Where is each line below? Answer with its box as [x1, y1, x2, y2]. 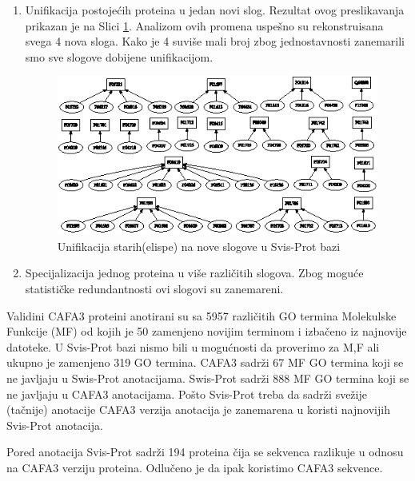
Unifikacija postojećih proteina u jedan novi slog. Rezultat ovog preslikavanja [25, 2, 405, 18]
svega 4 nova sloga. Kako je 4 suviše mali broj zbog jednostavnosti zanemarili [25, 33, 405, 50]
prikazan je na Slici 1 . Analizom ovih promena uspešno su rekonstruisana [25, 17, 384, 34]
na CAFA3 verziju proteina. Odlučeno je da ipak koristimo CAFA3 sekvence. [6, 459, 383, 475]
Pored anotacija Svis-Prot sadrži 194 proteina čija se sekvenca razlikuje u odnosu [6, 443, 404, 460]
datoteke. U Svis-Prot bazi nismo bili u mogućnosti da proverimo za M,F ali [6, 338, 380, 355]
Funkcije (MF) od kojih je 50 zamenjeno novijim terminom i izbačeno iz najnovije [6, 323, 407, 340]
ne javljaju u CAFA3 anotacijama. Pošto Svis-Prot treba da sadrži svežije [6, 385, 367, 402]
